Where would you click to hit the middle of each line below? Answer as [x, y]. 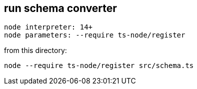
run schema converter [60, 8]
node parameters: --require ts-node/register [95, 35]
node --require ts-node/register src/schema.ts [99, 66]
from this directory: [35, 50]
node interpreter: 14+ [48, 27]
